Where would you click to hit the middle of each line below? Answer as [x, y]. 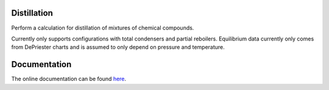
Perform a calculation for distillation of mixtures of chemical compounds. [103, 28]
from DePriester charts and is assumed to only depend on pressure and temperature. [118, 47]
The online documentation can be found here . [69, 79]
